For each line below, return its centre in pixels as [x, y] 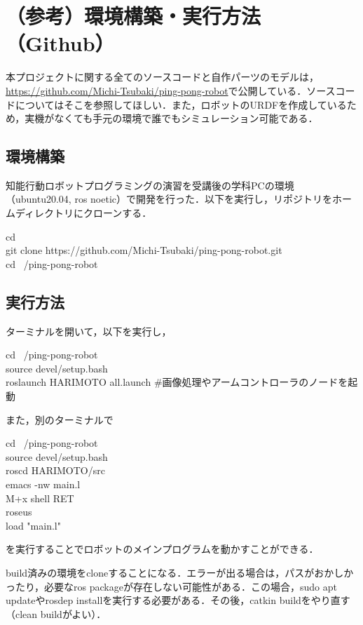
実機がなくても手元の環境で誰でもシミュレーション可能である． [171, 118]
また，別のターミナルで [60, 419]
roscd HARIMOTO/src [55, 470]
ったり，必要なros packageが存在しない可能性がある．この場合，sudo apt [171, 586]
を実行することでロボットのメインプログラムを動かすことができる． [162, 549]
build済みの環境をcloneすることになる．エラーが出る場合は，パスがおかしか [180, 572]
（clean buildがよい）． [56, 613]
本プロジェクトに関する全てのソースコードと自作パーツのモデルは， [163, 77]
